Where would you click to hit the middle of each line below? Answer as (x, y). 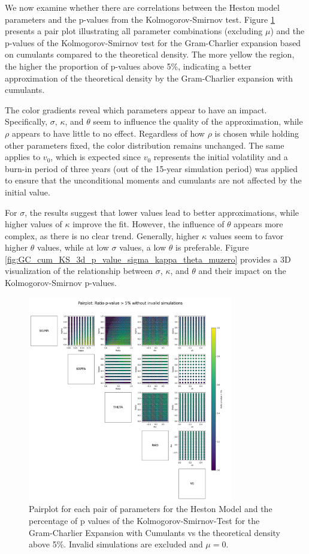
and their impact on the (242, 271)
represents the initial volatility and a (221, 157)
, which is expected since (96, 157)
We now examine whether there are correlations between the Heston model (142, 7)
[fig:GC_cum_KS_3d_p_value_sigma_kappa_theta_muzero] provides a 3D (148, 259)
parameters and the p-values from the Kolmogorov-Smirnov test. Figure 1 (140, 19)
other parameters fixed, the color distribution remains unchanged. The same (145, 145)
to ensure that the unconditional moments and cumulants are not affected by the (153, 180)
